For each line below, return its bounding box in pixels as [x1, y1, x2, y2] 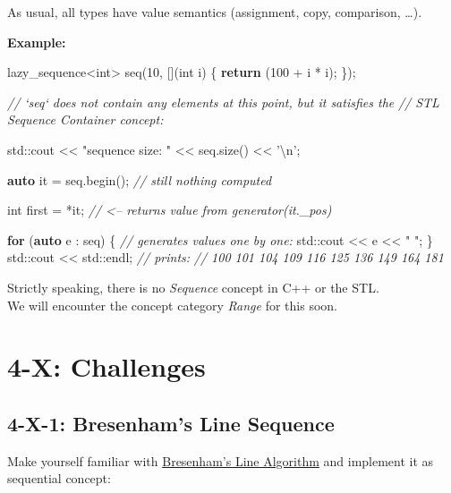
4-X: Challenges [7, 348, 206, 385]
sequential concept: [7, 469, 111, 488]
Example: [7, 32, 66, 51]
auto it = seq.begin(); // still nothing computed [7, 170, 272, 189]
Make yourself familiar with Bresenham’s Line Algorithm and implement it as [7, 451, 434, 470]
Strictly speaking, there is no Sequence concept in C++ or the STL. [7, 277, 379, 296]
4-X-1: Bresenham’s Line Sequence [7, 409, 335, 437]
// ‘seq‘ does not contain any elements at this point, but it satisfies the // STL [7, 92, 439, 111]
